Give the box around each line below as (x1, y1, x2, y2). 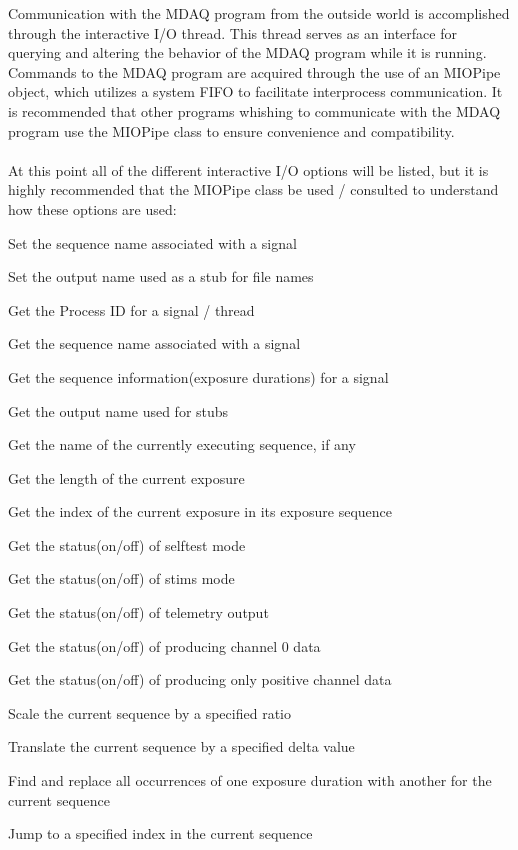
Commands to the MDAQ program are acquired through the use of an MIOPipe (8, 61, 501, 82)
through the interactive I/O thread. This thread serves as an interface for (8, 22, 457, 43)
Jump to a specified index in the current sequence (8, 823, 313, 844)
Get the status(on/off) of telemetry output (8, 602, 269, 623)
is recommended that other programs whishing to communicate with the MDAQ (8, 100, 501, 121)
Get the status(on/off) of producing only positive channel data (8, 669, 392, 690)
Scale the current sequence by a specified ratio (8, 702, 291, 723)
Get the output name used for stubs (8, 400, 229, 421)
